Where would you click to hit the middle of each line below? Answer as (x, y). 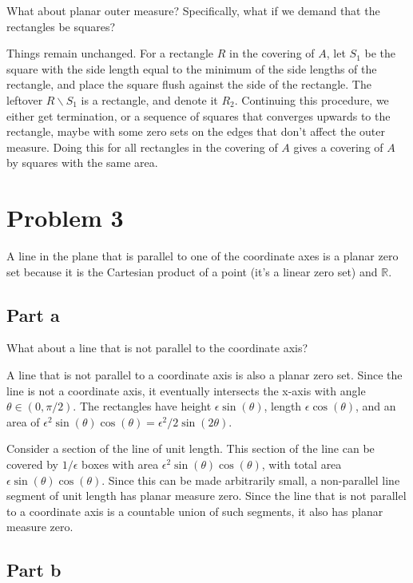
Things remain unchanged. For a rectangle (110, 53)
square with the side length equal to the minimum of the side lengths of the (192, 68)
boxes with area (120, 464)
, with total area (302, 464)
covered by (32, 464)
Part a (33, 314)
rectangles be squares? (61, 26)
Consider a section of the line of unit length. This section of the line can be (191, 448)
